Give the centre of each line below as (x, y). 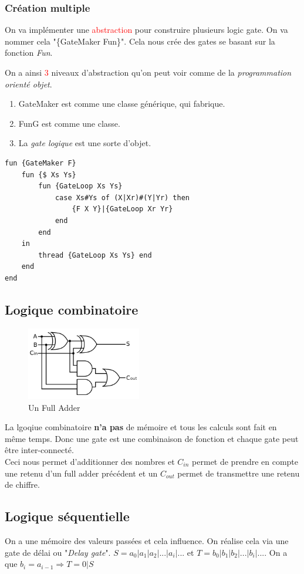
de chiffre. (22, 484)
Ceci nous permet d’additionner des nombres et (90, 461)
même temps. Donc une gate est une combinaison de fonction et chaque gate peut (152, 438)
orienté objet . (28, 84)
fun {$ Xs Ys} (49, 175)
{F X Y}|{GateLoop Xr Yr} (122, 209)
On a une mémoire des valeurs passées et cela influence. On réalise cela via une (147, 540)
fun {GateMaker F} (40, 163)
